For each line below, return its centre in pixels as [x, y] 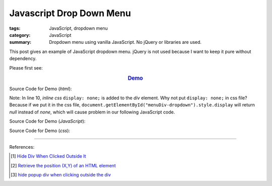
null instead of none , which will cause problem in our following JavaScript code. [92, 112]
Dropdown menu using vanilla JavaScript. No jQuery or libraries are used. [125, 42]
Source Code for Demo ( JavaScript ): [47, 121]
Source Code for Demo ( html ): [41, 89]
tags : [15, 28]
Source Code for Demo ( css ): [40, 131]
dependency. [23, 58]
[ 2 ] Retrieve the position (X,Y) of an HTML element [63, 165]
